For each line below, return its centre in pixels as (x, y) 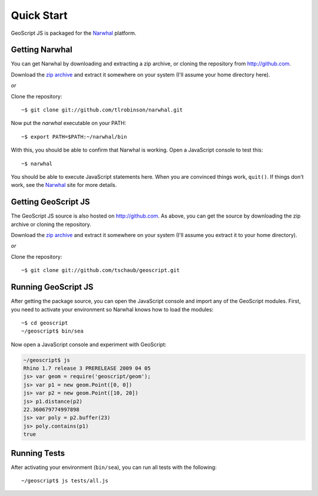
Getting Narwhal (42, 50)
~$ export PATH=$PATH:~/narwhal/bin (74, 137)
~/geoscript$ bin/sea (52, 331)
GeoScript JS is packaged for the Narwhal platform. (74, 33)
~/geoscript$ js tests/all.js (65, 481)
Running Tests (38, 453)
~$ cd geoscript (45, 323)
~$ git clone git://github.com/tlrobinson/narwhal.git (102, 110)
